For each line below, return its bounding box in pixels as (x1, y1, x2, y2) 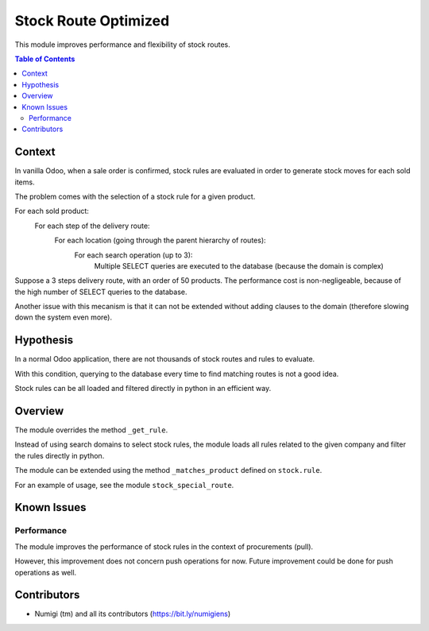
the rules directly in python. (14, 451, 105, 460)
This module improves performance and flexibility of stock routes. (14, 40, 230, 49)
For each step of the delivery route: (34, 221, 150, 230)
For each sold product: (14, 207, 89, 216)
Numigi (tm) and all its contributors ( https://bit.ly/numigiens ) (34, 609, 231, 619)
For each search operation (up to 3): (74, 250, 193, 260)
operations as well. (14, 567, 77, 577)
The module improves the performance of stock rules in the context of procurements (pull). (14, 541, 314, 552)
